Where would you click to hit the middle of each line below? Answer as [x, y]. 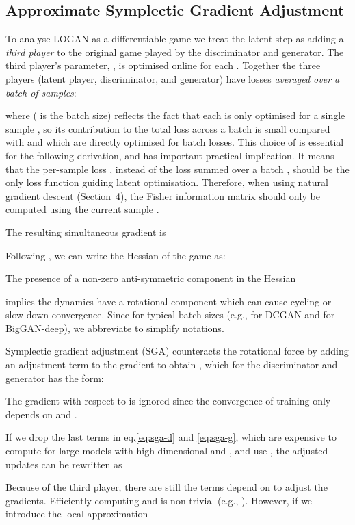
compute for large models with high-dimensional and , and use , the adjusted [167, 451]
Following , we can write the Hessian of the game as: [116, 255]
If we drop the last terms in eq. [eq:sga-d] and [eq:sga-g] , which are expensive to [171, 437]
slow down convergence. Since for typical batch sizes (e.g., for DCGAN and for [170, 315]
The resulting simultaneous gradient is [86, 232]
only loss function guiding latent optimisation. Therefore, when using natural [167, 182]
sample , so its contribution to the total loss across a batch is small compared [168, 128]
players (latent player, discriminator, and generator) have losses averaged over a [173, 78]
